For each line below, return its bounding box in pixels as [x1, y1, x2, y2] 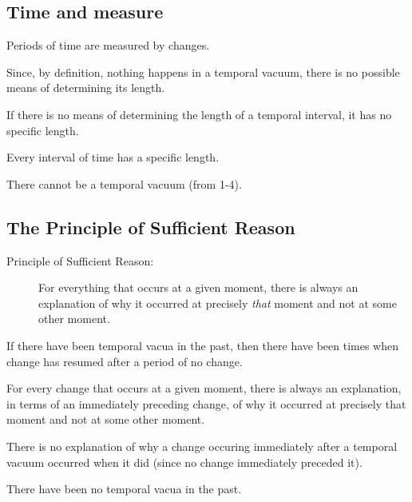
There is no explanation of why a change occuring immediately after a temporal [6, 437, 398, 454]
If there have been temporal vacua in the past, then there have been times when [6, 337, 399, 353]
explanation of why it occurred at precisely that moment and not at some [38, 294, 397, 311]
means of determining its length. [6, 79, 165, 96]
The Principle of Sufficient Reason [6, 214, 295, 239]
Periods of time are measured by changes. [6, 37, 210, 54]
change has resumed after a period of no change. [6, 353, 243, 369]
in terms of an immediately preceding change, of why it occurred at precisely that [6, 395, 406, 412]
